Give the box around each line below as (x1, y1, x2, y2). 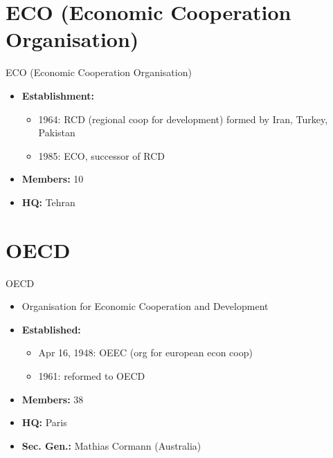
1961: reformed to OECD (38, 368, 145, 383)
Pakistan (38, 125, 75, 140)
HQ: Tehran (21, 194, 75, 209)
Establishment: (21, 88, 95, 102)
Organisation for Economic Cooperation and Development (21, 299, 269, 313)
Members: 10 (21, 172, 84, 186)
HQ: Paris (21, 415, 67, 430)
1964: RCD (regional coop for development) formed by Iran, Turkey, (38, 111, 328, 126)
